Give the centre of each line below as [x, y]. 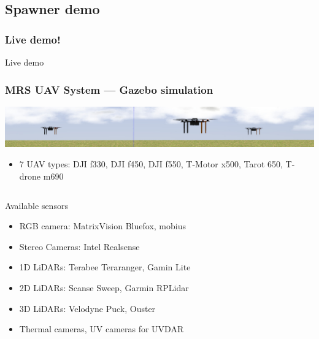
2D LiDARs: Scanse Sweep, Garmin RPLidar [104, 287]
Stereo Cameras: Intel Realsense [79, 246]
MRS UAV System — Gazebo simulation [109, 89]
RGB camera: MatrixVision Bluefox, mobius [102, 226]
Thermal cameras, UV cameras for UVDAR [102, 329]
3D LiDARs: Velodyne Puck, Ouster [87, 308]
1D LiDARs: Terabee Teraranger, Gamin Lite [105, 267]
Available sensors [37, 205]
